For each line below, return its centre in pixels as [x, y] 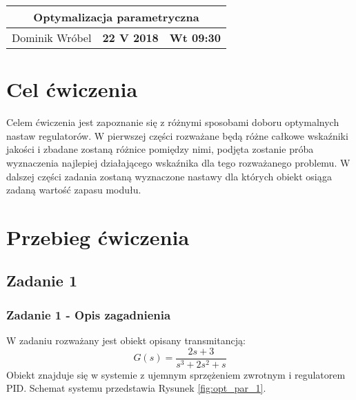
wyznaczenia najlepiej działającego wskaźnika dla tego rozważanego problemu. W [178, 162]
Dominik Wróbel [52, 38]
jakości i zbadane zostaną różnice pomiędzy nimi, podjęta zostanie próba [160, 149]
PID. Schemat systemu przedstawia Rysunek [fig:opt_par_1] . [136, 388]
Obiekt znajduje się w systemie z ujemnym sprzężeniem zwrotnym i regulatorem [176, 374]
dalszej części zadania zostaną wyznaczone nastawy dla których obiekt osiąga [169, 176]
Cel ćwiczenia [72, 89]
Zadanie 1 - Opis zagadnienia [89, 314]
